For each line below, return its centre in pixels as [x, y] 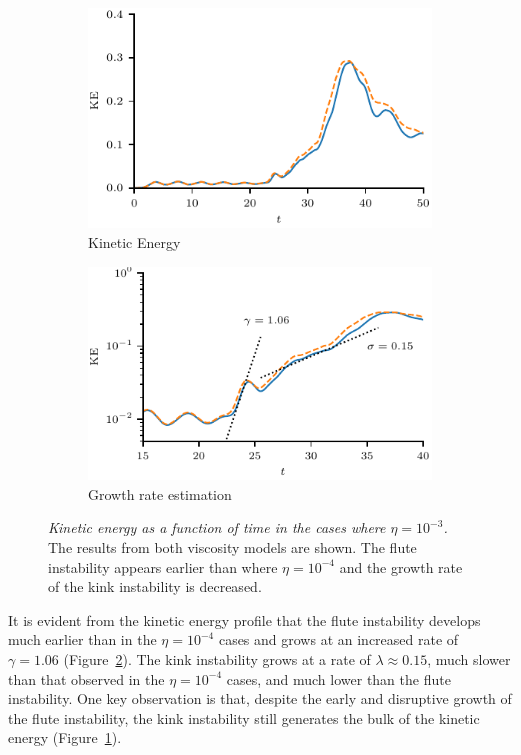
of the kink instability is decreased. [155, 586]
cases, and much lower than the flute [338, 678]
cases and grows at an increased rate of [338, 639]
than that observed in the [86, 678]
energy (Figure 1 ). [65, 737]
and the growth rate [401, 566]
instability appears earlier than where [163, 566]
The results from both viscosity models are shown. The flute [232, 547]
